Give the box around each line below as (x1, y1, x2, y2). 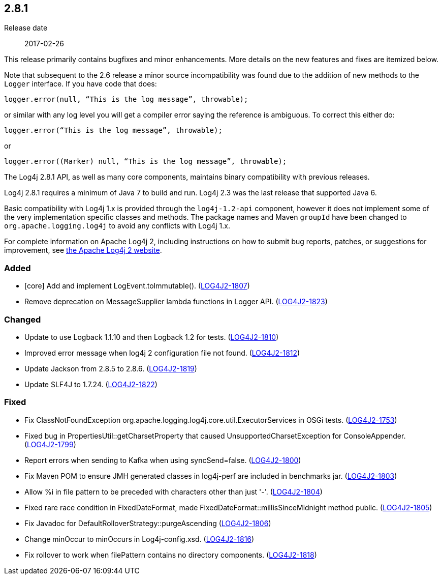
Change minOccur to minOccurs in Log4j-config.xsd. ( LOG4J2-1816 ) (24, 534, 255, 543)
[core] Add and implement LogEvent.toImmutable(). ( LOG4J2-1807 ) (24, 281, 250, 291)
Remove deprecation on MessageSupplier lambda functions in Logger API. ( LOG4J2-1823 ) (24, 297, 328, 306)
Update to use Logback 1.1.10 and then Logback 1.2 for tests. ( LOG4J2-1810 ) (24, 332, 279, 341)
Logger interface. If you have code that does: (4, 79, 157, 89)
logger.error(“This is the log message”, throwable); (4, 126, 223, 135)
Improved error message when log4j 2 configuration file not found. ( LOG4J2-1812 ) (24, 348, 300, 357)
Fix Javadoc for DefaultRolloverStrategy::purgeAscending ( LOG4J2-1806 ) (24, 518, 271, 528)
